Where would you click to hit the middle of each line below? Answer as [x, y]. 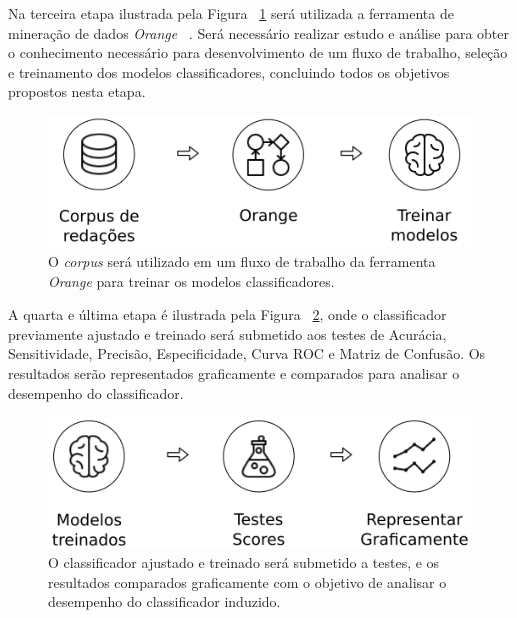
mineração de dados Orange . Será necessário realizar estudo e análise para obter [259, 32]
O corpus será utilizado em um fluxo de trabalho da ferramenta [242, 261]
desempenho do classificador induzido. [164, 601]
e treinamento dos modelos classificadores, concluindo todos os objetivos [229, 71]
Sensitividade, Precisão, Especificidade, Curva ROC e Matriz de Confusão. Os [247, 353]
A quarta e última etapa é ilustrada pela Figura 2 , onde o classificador [227, 314]
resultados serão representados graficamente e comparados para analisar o [234, 372]
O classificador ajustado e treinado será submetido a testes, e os [244, 562]
